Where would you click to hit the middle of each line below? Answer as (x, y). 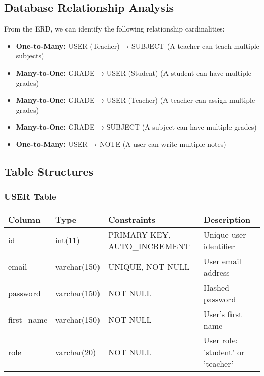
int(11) (68, 240)
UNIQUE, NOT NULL (149, 267)
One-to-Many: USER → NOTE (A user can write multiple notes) (121, 144)
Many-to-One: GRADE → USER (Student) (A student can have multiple (134, 72)
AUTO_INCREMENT (149, 246)
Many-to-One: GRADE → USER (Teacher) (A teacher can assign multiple (136, 100)
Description (227, 219)
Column (24, 219)
